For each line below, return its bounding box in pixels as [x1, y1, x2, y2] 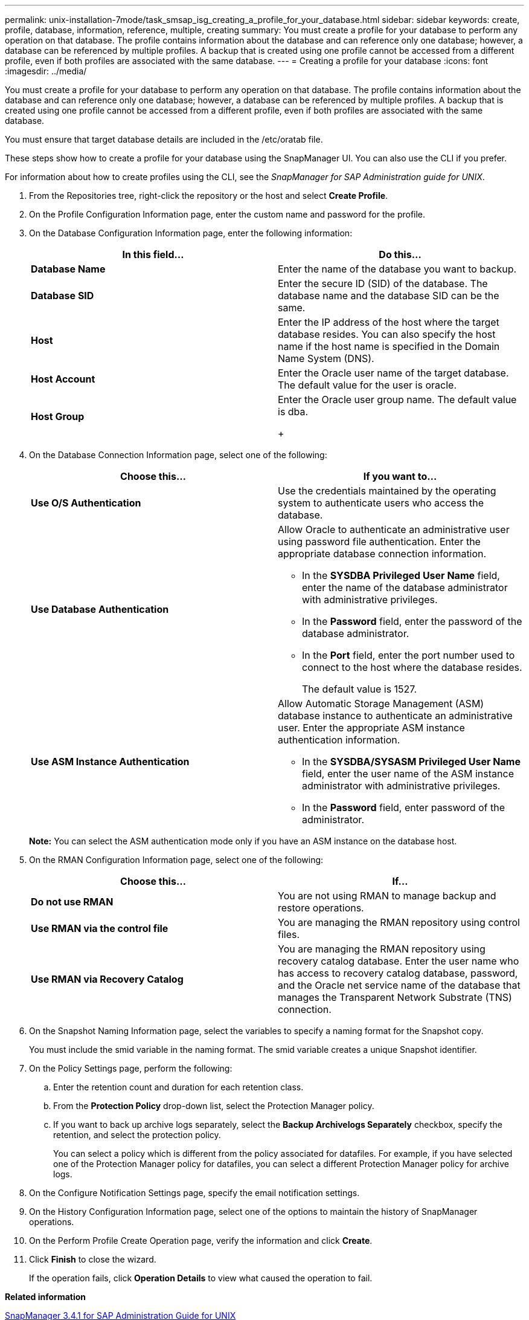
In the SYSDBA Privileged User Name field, [302, 569, 500, 581]
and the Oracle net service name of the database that [278, 979, 521, 991]
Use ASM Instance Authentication [31, 755, 190, 768]
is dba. [278, 406, 309, 418]
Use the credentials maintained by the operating [278, 485, 496, 497]
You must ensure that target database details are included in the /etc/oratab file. [5, 134, 323, 144]
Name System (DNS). [278, 352, 374, 364]
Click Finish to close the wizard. [29, 1254, 156, 1264]
